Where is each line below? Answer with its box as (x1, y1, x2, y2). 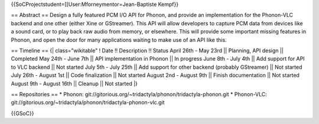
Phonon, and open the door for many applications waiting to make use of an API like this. (11, 36, 227, 43)
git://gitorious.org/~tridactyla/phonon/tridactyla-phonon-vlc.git (11, 99, 165, 106)
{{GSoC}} (11, 109, 34, 117)
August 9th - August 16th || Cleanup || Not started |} (11, 80, 138, 87)
